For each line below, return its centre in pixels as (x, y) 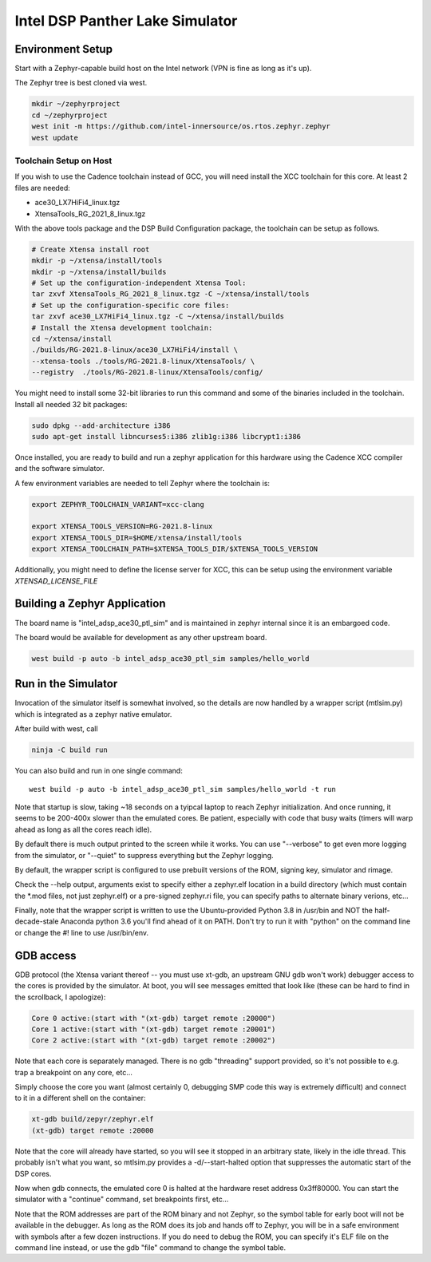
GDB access (45, 955)
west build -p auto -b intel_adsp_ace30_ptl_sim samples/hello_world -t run (183, 789)
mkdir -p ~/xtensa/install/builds (99, 272)
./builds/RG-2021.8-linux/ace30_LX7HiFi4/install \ (135, 350)
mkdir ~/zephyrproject (76, 104)
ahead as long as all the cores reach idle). (83, 829)
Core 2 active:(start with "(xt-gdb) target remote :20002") (154, 1040)
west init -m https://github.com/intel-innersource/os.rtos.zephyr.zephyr (181, 127)
